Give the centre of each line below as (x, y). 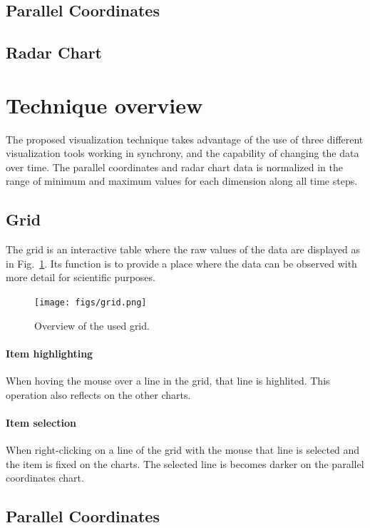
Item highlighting (50, 353)
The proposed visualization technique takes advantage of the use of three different (185, 139)
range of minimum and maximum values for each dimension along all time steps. (182, 181)
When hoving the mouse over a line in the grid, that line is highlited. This (168, 381)
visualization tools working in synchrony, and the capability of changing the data (183, 153)
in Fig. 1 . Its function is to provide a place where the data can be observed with (181, 263)
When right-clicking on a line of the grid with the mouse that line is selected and (183, 450)
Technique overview (104, 105)
